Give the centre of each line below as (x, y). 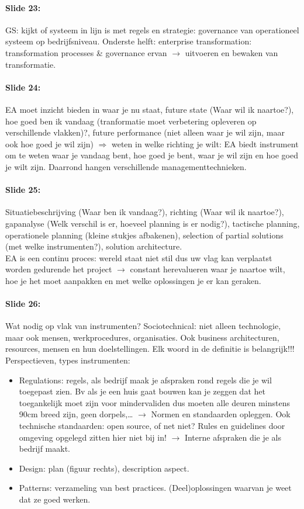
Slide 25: (23, 190)
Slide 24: (23, 87)
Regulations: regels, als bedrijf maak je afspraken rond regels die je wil (145, 380)
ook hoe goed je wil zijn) (49, 143)
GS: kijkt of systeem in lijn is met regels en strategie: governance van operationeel (152, 30)
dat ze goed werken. (55, 499)
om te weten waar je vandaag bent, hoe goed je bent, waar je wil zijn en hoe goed (152, 155)
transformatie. (31, 64)
